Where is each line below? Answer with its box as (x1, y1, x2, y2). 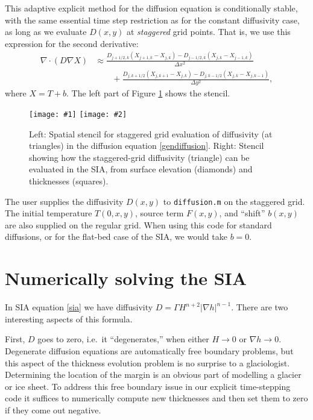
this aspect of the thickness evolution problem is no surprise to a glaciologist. (5, 356, 290, 369)
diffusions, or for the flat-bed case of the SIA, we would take (5, 230, 227, 243)
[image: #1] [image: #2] (29, 110, 127, 119)
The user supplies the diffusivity (5, 195, 124, 207)
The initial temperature (5, 207, 92, 219)
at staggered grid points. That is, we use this (126, 25, 291, 38)
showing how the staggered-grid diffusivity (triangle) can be (29, 151, 250, 163)
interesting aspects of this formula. (5, 312, 133, 325)
